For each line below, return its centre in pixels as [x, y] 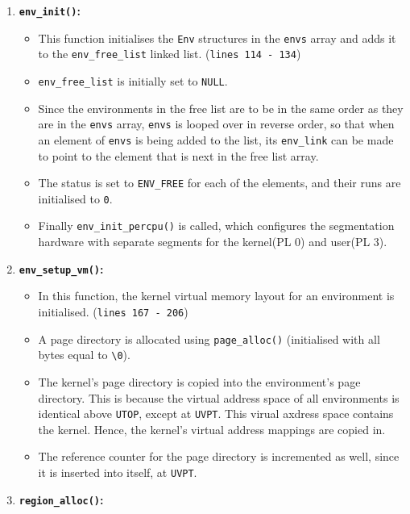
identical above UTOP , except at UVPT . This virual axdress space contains [216, 414]
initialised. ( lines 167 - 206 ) [113, 311]
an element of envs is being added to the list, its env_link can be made [216, 139]
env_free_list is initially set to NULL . [133, 80]
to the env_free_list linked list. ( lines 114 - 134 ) [170, 54]
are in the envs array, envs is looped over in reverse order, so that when [216, 124]
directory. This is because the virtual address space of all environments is [219, 397]
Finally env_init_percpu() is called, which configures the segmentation [216, 226]
